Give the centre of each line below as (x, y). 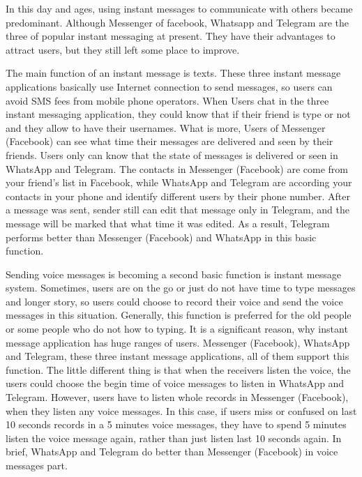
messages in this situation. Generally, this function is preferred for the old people (179, 315)
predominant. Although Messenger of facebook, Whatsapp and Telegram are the (177, 22)
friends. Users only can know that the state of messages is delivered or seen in (172, 154)
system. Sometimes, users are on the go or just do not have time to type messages (181, 288)
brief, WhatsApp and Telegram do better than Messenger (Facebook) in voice (172, 452)
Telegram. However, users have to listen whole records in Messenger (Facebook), (177, 397)
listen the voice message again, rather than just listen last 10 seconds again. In (174, 438)
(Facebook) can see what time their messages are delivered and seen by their (169, 141)
